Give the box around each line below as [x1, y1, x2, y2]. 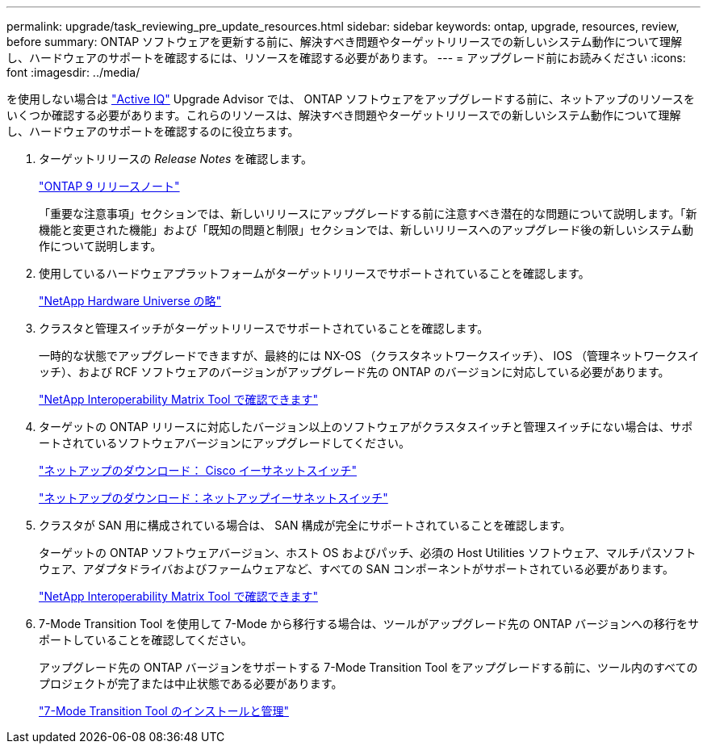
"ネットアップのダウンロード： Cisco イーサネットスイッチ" [39, 463, 358, 477]
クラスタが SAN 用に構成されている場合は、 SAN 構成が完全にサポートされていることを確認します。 [39, 518, 571, 532]
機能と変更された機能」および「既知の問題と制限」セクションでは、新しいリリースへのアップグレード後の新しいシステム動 [39, 223, 693, 237]
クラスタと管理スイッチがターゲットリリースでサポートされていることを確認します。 [39, 321, 489, 335]
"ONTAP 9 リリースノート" [39, 179, 180, 193]
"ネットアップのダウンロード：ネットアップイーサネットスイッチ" [39, 491, 388, 505]
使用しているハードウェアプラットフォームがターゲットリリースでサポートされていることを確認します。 [39, 266, 590, 280]
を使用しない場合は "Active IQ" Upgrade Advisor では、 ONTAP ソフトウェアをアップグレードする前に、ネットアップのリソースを [6, 92, 696, 106]
